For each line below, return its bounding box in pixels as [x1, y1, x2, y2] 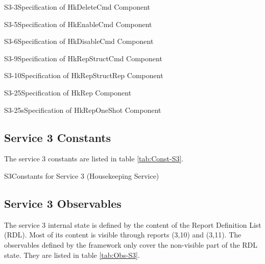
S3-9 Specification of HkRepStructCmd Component [4, 53, 162, 63]
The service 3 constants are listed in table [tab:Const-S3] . [4, 153, 184, 164]
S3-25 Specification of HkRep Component [4, 87, 132, 98]
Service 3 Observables [4, 195, 122, 211]
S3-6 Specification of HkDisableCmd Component [4, 36, 154, 46]
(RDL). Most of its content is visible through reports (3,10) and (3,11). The [4, 229, 242, 240]
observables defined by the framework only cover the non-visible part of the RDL [4, 239, 258, 250]
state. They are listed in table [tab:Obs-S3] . [4, 249, 140, 260]
